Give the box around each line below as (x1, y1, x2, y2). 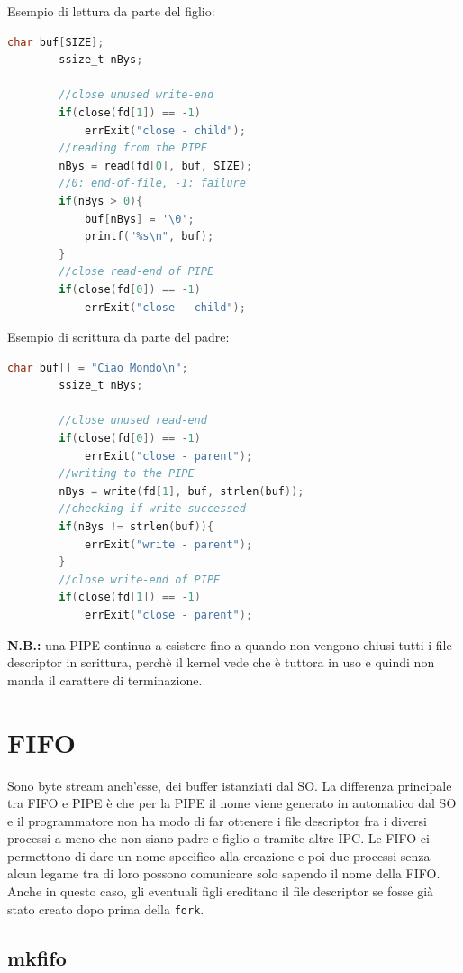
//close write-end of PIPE (59, 573, 221, 586)
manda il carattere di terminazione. (7, 670, 203, 689)
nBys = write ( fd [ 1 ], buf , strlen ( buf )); (59, 484, 304, 498)
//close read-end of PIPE (59, 265, 214, 279)
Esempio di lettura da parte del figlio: (7, 2, 215, 20)
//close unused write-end (59, 88, 214, 102)
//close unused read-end (59, 414, 207, 427)
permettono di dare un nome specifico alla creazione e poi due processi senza (7, 846, 431, 865)
